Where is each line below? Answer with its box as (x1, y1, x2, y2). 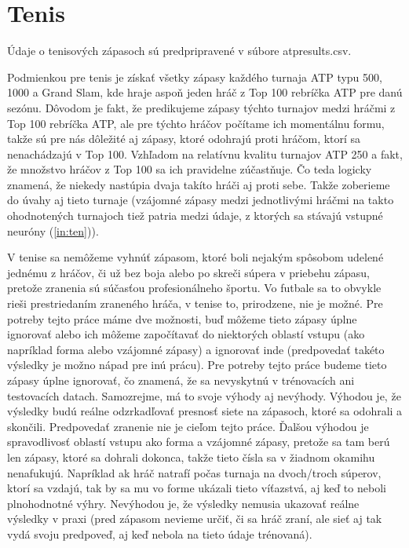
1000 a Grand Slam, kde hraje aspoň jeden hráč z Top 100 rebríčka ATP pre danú (7, 84, 403, 100)
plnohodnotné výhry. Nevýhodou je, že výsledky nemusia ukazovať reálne (7, 495, 360, 511)
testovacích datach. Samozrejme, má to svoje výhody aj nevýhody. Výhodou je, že (7, 387, 401, 404)
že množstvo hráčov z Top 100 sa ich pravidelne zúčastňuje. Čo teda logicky (7, 161, 372, 177)
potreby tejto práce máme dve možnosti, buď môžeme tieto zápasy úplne (7, 310, 357, 327)
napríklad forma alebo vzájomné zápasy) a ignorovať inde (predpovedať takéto (7, 341, 385, 357)
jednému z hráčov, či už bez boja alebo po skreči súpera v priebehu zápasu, (7, 264, 370, 280)
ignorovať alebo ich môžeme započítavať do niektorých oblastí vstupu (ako (7, 326, 365, 342)
